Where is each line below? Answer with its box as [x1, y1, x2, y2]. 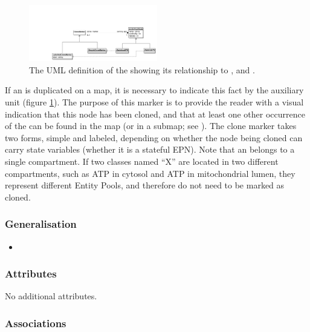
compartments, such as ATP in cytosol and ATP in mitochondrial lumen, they [5, 167, 295, 179]
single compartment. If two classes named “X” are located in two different [5, 154, 279, 167]
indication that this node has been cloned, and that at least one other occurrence [5, 107, 305, 120]
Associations [5, 315, 66, 330]
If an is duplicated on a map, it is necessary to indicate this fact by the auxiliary [5, 84, 304, 96]
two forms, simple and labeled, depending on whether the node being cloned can [5, 131, 303, 144]
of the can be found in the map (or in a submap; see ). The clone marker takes [5, 119, 297, 132]
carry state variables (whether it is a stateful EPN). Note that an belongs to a [5, 143, 295, 156]
